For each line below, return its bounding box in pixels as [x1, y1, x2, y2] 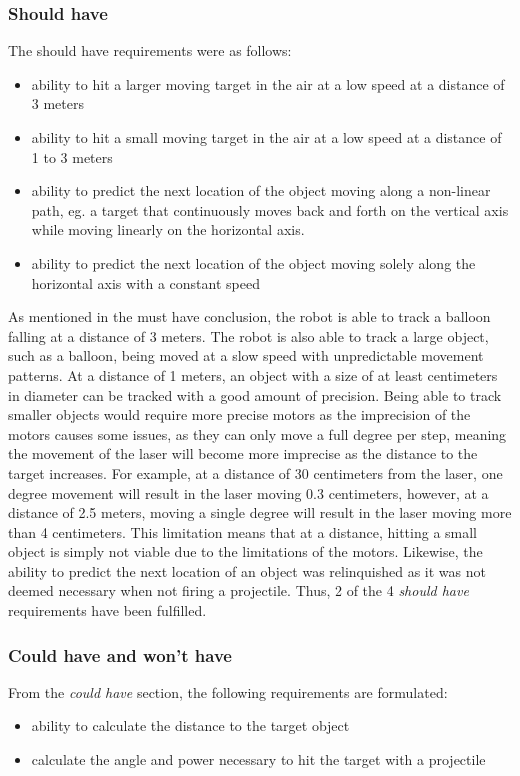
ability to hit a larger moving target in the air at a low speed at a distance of [31, 73, 505, 94]
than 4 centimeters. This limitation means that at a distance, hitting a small [8, 521, 478, 542]
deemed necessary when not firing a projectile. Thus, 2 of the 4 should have [8, 580, 469, 601]
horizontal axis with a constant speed [31, 272, 260, 293]
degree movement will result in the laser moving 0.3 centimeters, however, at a [8, 482, 489, 503]
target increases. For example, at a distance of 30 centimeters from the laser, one [8, 462, 503, 483]
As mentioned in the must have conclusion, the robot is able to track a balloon [8, 306, 491, 327]
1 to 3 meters [31, 146, 113, 167]
